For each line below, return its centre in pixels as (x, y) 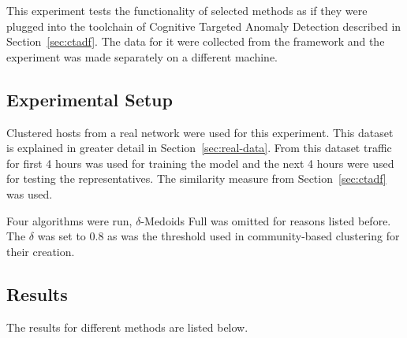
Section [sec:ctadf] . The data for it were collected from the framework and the (196, 41)
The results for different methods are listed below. (127, 327)
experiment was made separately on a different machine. (142, 56)
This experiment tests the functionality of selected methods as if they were (187, 10)
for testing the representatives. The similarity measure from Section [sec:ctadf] (196, 178)
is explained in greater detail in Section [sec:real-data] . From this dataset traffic (199, 148)
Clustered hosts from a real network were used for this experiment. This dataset (200, 132)
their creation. (41, 251)
